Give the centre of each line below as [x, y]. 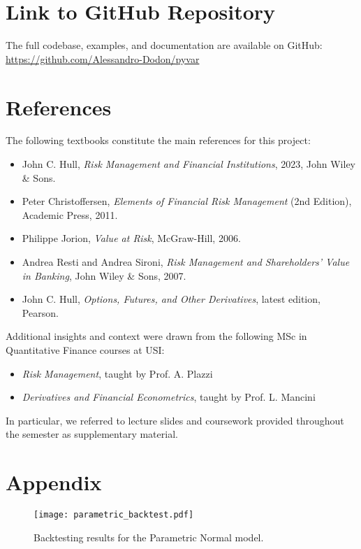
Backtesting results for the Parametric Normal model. [149, 537]
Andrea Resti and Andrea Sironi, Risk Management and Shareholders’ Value [186, 262]
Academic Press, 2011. [70, 214]
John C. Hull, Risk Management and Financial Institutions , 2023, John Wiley [189, 164]
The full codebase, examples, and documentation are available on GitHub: [164, 45]
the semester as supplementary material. [92, 434]
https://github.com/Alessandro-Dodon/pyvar [103, 58]
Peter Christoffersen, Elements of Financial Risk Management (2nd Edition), [187, 201]
